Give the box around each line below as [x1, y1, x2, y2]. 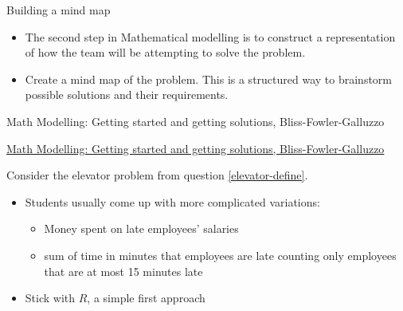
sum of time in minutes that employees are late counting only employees [44, 246, 397, 263]
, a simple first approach [87, 289, 205, 306]
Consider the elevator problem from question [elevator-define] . [6, 167, 308, 183]
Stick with [25, 289, 76, 306]
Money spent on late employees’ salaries [44, 220, 239, 237]
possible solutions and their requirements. [25, 86, 229, 103]
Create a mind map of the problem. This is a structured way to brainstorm [25, 70, 392, 87]
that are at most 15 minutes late [44, 262, 203, 279]
